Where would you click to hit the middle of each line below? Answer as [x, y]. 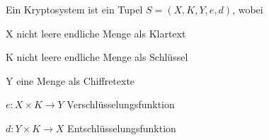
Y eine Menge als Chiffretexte [70, 80]
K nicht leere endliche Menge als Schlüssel [97, 57]
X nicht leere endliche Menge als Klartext [96, 33]
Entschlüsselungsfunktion [122, 128]
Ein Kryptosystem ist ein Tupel [74, 9]
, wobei [248, 9]
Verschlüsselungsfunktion [121, 104]
